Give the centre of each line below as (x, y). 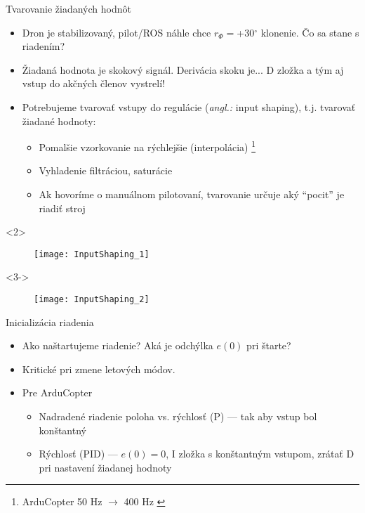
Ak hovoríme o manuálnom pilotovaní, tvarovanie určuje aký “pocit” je (192, 194)
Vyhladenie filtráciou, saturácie (106, 170)
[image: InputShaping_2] (92, 300)
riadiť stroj (62, 208)
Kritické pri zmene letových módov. (99, 369)
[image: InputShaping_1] (92, 254)
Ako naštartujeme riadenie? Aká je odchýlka (118, 345)
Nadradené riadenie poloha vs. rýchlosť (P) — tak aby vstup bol (178, 416)
